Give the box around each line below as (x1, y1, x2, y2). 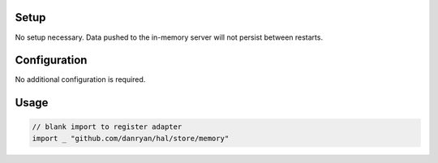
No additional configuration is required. (15, 75, 146, 84)
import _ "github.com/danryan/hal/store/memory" (32, 134, 230, 143)
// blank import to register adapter (32, 122, 182, 131)
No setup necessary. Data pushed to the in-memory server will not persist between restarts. (15, 32, 324, 42)
